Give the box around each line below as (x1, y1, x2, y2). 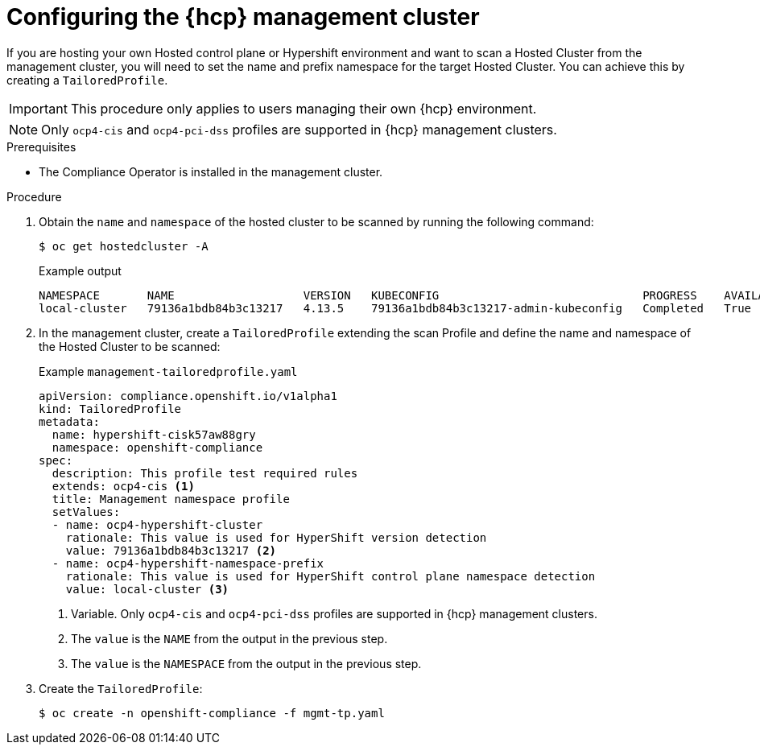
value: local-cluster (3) (65, 582, 229, 596)
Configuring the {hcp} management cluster (6, 3, 480, 31)
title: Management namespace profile (52, 492, 290, 505)
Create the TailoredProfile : (39, 681, 203, 695)
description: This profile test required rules (52, 466, 358, 480)
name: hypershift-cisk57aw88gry (52, 427, 256, 441)
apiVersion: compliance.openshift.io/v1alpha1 (39, 389, 337, 402)
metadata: (39, 415, 100, 428)
